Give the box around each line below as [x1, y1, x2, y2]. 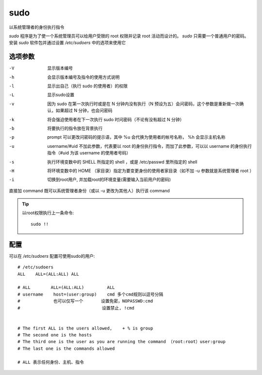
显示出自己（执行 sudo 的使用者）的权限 [47, 83, 128, 89]
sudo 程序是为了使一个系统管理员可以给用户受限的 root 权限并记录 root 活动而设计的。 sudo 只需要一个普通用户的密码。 [9, 33, 249, 39]
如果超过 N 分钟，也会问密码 [55, 108, 113, 113]
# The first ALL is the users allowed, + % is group [17, 325, 153, 331]
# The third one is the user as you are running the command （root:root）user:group [17, 339, 226, 344]
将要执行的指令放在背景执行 [47, 125, 103, 131]
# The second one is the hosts [17, 332, 92, 338]
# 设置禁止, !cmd [17, 305, 134, 311]
